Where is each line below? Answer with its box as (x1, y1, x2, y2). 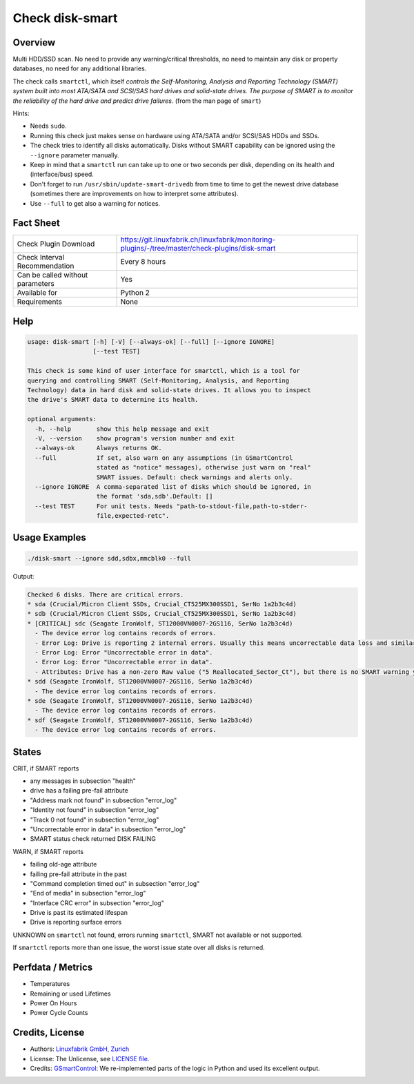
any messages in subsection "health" (30, 777, 136, 785)
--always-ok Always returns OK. (34, 444, 162, 452)
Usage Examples (12, 532, 86, 543)
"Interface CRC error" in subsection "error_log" (30, 898, 165, 907)
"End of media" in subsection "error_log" (30, 889, 146, 898)
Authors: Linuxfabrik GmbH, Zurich (30, 1045, 130, 1053)
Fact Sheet (12, 217, 60, 229)
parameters (17, 279, 55, 289)
